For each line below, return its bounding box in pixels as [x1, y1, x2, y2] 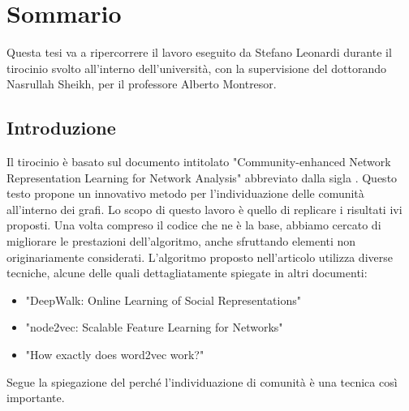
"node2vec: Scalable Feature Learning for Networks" [25, 319, 283, 336]
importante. [6, 389, 65, 406]
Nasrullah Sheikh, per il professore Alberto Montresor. [6, 75, 277, 92]
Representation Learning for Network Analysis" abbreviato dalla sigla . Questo [6, 169, 398, 186]
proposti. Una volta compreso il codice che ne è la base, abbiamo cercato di [6, 216, 381, 233]
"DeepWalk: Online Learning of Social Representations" [25, 291, 301, 308]
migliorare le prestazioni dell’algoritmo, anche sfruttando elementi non [6, 233, 356, 250]
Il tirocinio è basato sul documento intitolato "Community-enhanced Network [6, 153, 391, 170]
